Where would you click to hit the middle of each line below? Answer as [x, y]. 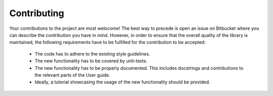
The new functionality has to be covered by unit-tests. [91, 61]
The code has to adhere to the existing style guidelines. [92, 54]
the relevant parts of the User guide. [73, 75]
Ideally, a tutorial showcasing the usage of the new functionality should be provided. [122, 82]
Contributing [37, 13]
